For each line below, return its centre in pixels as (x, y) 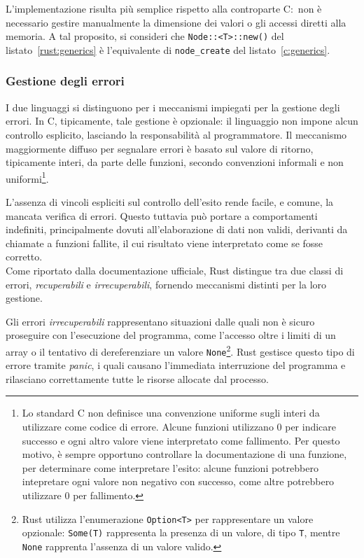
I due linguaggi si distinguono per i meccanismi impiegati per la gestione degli (173, 107)
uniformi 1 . (27, 177)
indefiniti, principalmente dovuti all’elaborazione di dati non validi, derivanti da (177, 229)
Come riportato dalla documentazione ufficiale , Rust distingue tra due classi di (175, 270)
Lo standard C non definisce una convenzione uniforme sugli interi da (171, 413)
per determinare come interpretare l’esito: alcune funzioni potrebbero (170, 467)
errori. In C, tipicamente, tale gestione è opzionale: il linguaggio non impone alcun (182, 121)
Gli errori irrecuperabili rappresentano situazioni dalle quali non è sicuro (160, 321)
